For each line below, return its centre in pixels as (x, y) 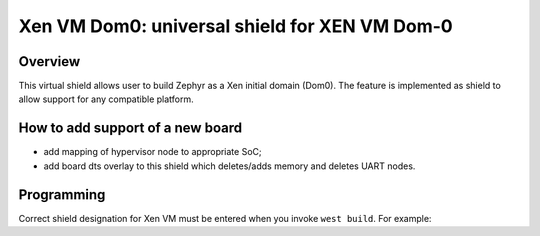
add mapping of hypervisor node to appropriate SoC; (152, 152)
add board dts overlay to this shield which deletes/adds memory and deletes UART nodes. (229, 166)
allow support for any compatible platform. (106, 99)
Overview (49, 61)
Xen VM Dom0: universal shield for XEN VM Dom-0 (236, 26)
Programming (62, 194)
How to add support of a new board (130, 128)
